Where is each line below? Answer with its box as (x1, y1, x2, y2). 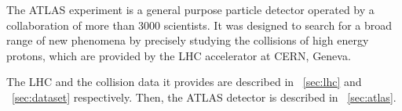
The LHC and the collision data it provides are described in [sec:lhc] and (6, 73, 362, 90)
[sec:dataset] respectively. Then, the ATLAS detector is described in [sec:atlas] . (12, 88, 397, 105)
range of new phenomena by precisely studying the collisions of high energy (6, 32, 369, 48)
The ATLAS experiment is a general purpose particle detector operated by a (6, 2, 375, 17)
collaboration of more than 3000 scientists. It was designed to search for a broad (6, 16, 393, 33)
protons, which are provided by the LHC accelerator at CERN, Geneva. (6, 47, 351, 63)
